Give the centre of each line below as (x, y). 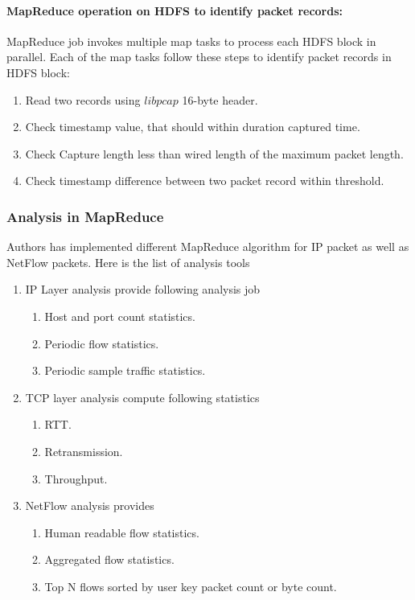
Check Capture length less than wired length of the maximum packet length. (214, 153)
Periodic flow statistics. (102, 343)
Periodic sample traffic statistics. (125, 370)
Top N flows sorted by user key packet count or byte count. (191, 586)
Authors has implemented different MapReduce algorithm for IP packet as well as (208, 247)
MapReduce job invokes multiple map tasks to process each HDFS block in (191, 41)
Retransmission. (84, 451)
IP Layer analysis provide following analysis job (143, 289)
